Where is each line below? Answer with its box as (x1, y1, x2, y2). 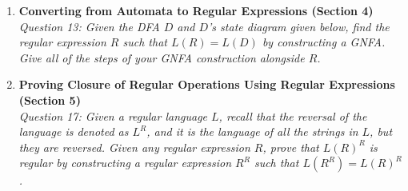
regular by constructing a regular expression (18, 154, 232, 171)
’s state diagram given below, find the (208, 18, 390, 34)
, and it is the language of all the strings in (146, 123, 358, 140)
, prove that (262, 138, 319, 155)
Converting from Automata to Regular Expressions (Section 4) (18, 2, 374, 18)
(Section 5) (18, 91, 81, 108)
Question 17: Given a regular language (18, 107, 208, 124)
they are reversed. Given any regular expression (18, 138, 250, 155)
